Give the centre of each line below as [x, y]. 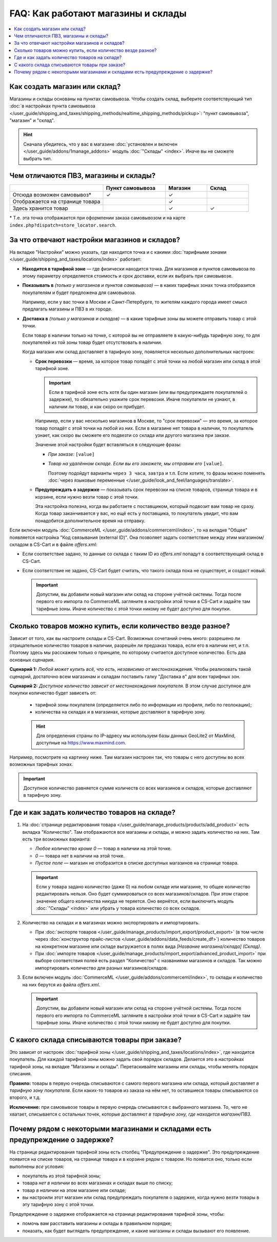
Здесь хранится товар [40, 208]
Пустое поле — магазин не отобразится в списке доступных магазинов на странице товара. [137, 863]
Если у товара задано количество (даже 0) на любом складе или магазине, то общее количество [143, 886]
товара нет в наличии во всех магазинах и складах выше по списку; [97, 1183]
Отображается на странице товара [56, 202]
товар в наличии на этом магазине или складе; [74, 1190]
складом [19, 544]
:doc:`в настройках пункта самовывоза [53, 106]
